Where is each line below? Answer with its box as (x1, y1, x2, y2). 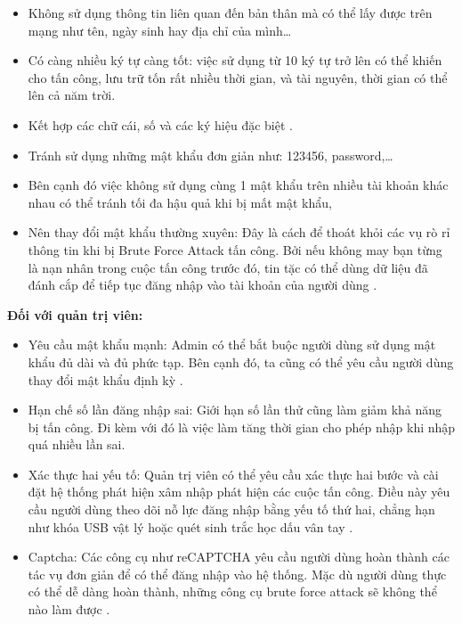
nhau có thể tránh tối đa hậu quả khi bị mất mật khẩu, (28, 193, 332, 211)
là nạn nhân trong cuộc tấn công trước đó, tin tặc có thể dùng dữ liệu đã (28, 258, 428, 276)
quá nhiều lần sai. (28, 435, 126, 454)
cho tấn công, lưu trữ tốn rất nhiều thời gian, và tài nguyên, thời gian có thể (28, 68, 448, 86)
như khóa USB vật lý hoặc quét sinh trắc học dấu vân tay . (28, 517, 353, 536)
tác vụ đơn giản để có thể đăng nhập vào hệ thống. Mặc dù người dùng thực (28, 564, 447, 583)
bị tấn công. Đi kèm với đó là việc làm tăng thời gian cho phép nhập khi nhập (28, 417, 456, 436)
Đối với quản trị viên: (7, 305, 143, 324)
